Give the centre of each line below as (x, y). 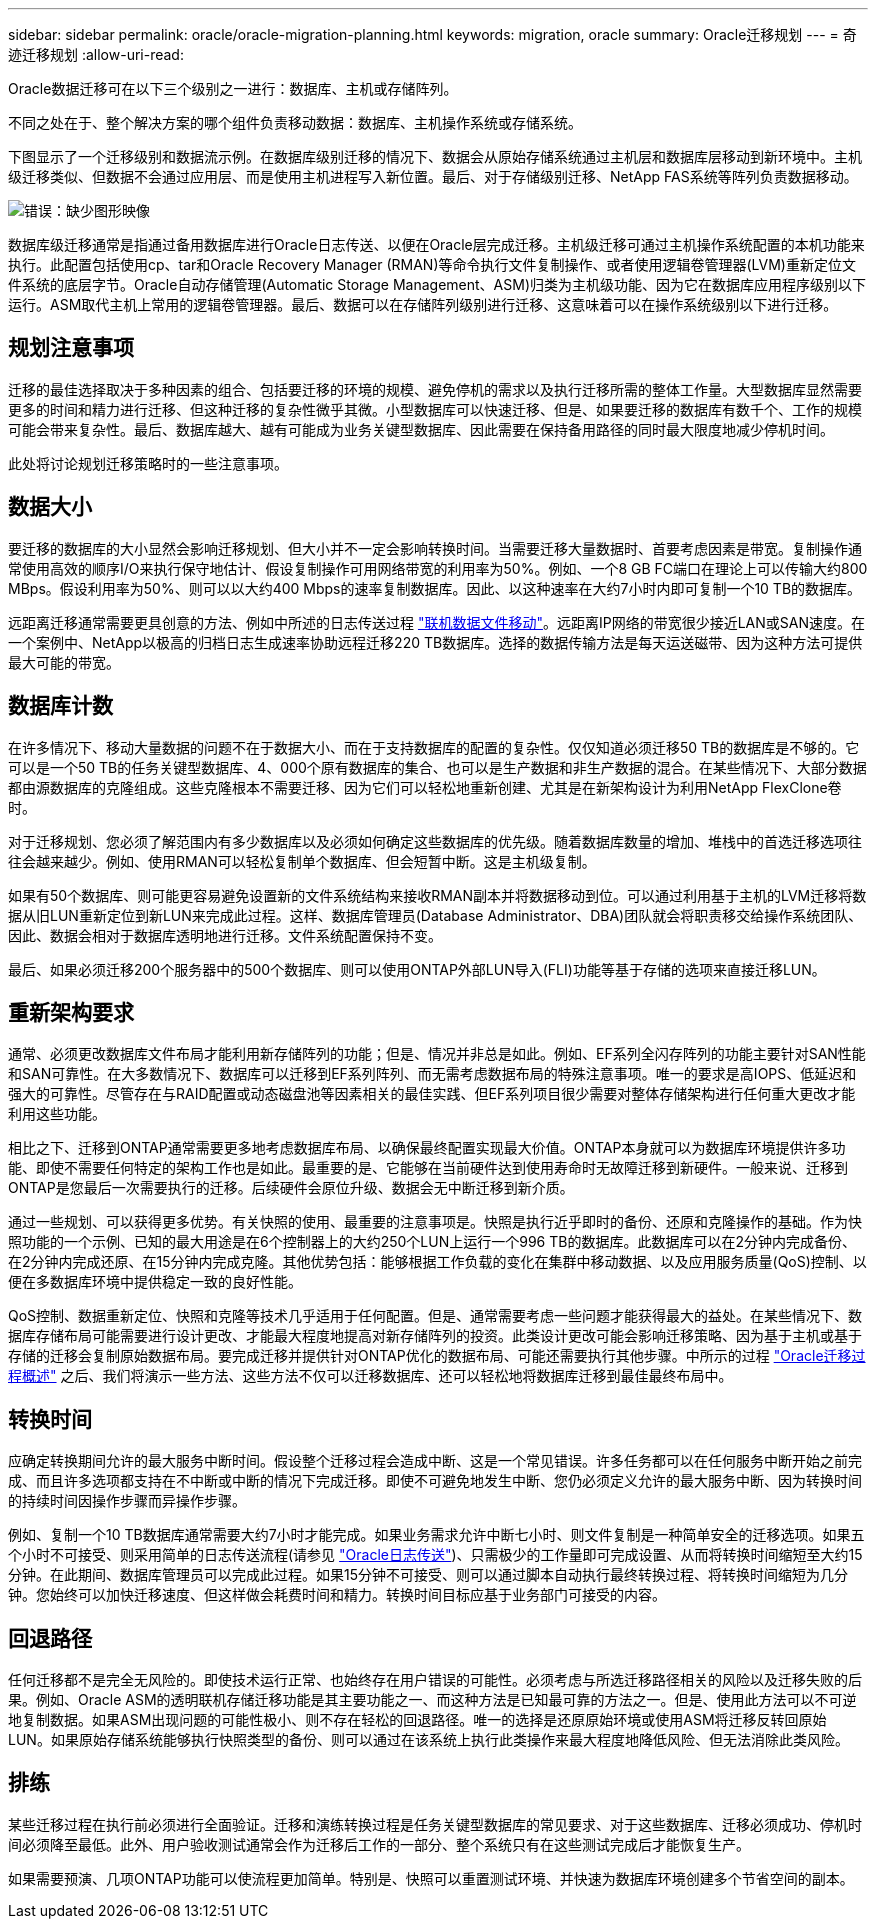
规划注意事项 (71, 348)
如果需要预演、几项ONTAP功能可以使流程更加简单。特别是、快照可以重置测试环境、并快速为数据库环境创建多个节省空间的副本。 (431, 1878)
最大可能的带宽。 (64, 662)
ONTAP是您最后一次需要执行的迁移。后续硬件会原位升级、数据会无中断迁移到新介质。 (291, 1188)
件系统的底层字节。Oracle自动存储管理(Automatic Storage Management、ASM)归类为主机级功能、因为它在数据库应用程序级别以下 (437, 284)
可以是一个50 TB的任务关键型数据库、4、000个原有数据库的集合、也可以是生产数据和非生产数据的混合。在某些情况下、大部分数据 (437, 767)
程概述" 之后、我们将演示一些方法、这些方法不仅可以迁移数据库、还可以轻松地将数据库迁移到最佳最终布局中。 (370, 1376)
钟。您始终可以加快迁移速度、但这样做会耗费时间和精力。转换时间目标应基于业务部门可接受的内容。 (337, 1595)
